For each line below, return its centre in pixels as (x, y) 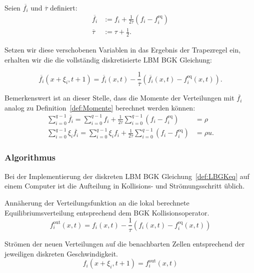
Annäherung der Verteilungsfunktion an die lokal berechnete (97, 202)
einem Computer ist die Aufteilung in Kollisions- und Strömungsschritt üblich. (125, 186)
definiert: (64, 7)
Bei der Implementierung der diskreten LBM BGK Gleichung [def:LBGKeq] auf (127, 176)
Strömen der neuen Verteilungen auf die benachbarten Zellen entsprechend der (125, 244)
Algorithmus (30, 157)
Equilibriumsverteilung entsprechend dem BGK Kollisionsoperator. (107, 212)
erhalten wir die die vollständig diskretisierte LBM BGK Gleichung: (108, 59)
